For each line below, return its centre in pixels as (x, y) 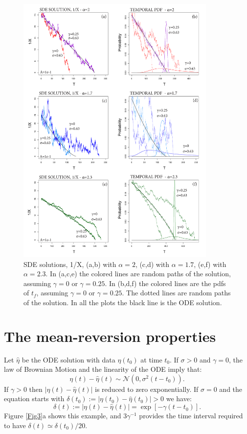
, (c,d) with (152, 264)
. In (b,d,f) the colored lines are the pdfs (165, 283)
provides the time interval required (191, 416)
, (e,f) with (210, 264)
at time (151, 359)
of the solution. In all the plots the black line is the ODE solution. (123, 302)
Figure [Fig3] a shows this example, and (63, 416)
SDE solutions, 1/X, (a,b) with (70, 264)
